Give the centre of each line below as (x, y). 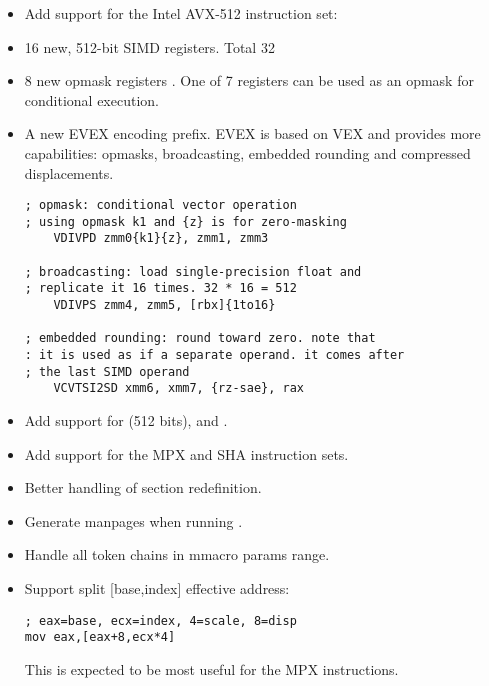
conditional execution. (91, 99)
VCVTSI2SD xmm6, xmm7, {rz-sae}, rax (178, 388)
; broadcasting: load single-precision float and (193, 271)
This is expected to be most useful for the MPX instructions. (211, 668)
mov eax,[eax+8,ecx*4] (100, 637)
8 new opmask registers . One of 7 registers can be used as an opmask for (249, 80)
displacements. (69, 172)
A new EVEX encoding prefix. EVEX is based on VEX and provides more (252, 133)
